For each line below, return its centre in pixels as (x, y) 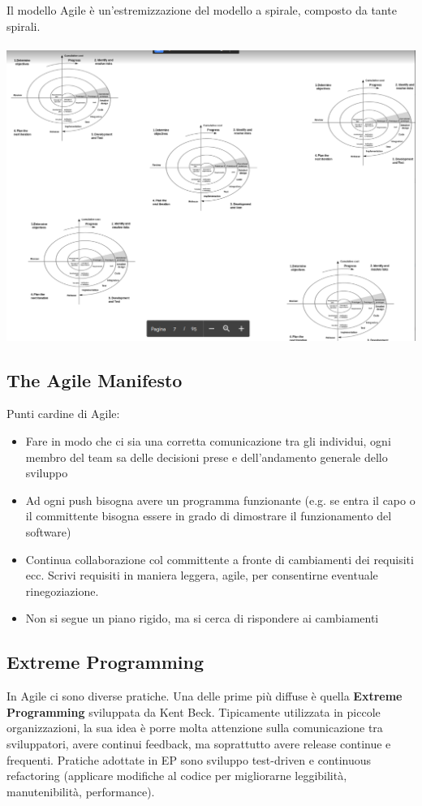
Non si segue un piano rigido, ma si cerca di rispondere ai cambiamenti (202, 618)
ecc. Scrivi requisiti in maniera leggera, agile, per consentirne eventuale (202, 575)
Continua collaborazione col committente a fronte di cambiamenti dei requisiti (220, 559)
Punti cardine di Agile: (63, 414)
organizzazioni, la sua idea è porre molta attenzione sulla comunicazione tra (195, 728)
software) (48, 531)
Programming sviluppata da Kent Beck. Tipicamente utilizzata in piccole (194, 711)
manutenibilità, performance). (81, 791)
